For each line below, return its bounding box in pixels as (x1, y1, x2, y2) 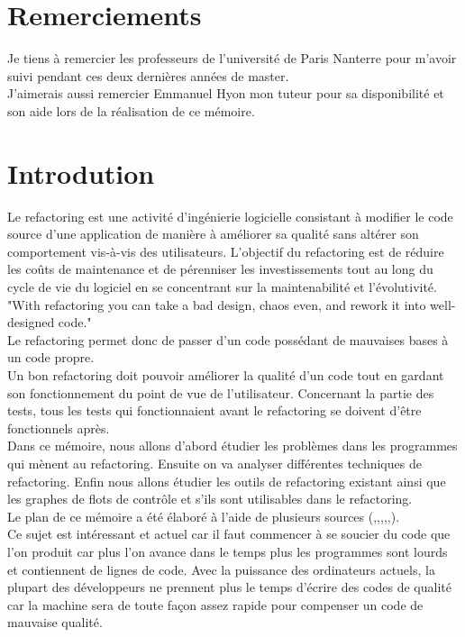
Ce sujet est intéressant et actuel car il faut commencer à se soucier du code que (7, 524, 451, 543)
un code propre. (7, 348, 95, 367)
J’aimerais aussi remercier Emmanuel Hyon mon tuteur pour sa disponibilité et (7, 84, 444, 103)
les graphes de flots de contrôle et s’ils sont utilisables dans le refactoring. (7, 489, 413, 508)
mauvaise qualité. (7, 613, 103, 632)
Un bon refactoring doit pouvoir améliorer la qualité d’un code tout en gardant (7, 365, 444, 384)
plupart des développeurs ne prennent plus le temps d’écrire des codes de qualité (7, 578, 451, 596)
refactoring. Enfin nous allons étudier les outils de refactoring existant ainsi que (7, 471, 446, 490)
